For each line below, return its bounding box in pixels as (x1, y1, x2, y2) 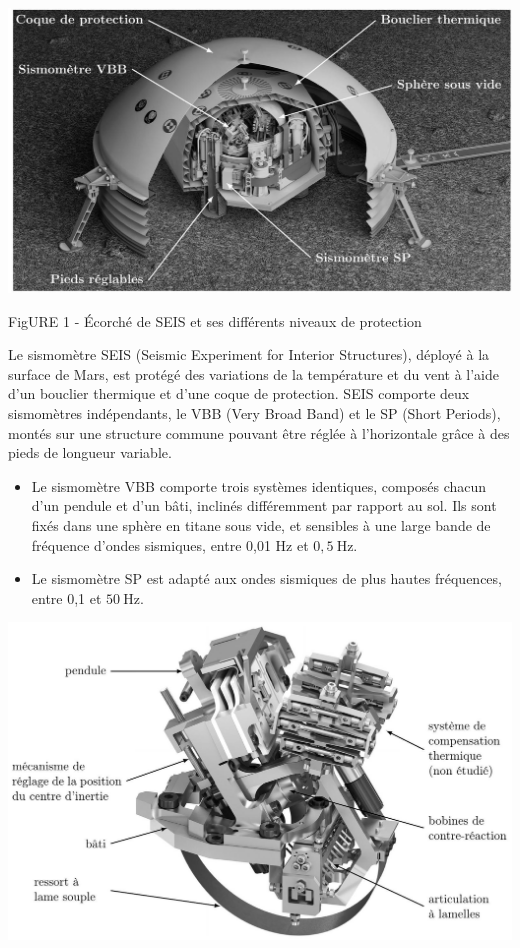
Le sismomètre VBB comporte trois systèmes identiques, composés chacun (31, 475, 487, 496)
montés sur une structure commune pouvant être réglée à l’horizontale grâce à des (8, 422, 510, 443)
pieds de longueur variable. (8, 442, 172, 463)
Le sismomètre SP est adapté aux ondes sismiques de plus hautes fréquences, (31, 568, 502, 589)
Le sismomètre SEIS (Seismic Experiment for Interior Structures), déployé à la (8, 344, 490, 365)
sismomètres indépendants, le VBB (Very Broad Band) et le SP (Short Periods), (8, 402, 501, 423)
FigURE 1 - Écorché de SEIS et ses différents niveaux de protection (8, 310, 422, 331)
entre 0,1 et (31, 587, 102, 608)
